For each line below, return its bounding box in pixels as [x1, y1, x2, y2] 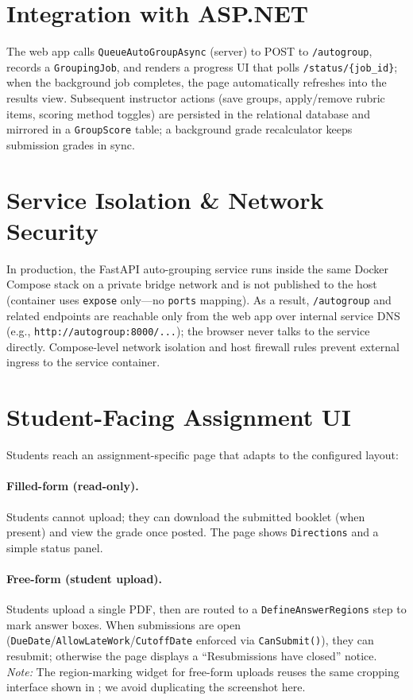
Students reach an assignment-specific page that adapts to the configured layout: [6, 447, 399, 463]
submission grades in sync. [6, 136, 135, 153]
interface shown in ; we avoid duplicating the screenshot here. [6, 679, 306, 695]
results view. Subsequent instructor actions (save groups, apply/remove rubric [6, 90, 385, 106]
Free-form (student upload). [6, 570, 163, 587]
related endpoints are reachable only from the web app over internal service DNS [6, 307, 400, 323]
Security [6, 214, 98, 246]
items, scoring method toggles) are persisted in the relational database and [6, 105, 370, 122]
